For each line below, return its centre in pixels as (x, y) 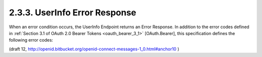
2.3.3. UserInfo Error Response (73, 12)
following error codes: (31, 40)
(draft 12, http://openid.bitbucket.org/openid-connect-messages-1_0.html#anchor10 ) (94, 49)
